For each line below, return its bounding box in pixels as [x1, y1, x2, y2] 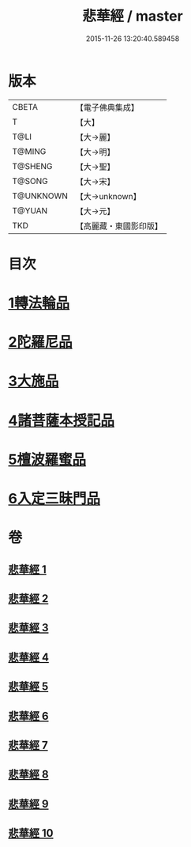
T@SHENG [12, 160, 53, 171]
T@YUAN [12, 205, 48, 216]
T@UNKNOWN [12, 190, 69, 201]
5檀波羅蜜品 [8, 450, 87, 469]
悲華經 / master [82, 7, 183, 25]
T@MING [12, 145, 47, 156]
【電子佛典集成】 [75, 102, 140, 113]
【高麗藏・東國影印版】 [75, 220, 163, 232]
